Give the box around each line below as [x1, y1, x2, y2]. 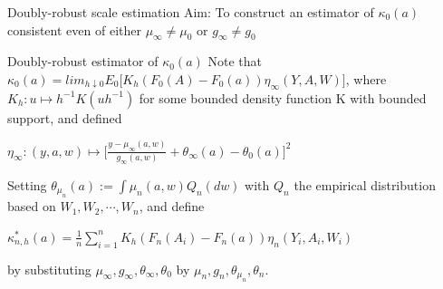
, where [345, 69, 387, 88]
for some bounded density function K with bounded [139, 88, 427, 107]
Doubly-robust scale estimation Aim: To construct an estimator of [7, 3, 374, 21]
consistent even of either [7, 20, 141, 39]
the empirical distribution [294, 175, 436, 194]
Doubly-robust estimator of [7, 52, 159, 71]
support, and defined [7, 108, 122, 127]
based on [7, 197, 56, 216]
